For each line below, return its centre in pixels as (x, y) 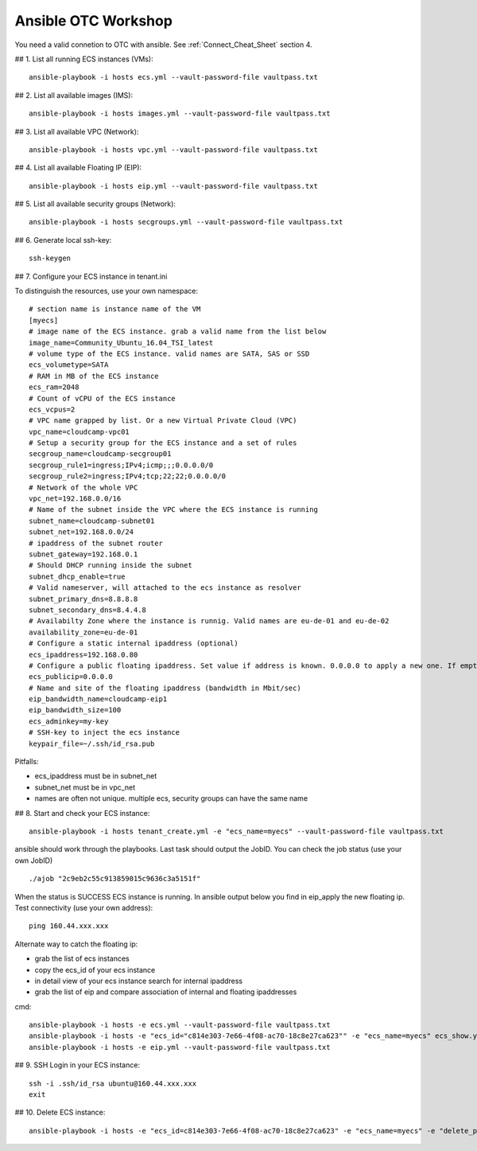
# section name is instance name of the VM (115, 309)
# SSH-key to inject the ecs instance (105, 733)
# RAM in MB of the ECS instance (94, 376)
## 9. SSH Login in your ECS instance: (78, 1065)
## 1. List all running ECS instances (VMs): (84, 59)
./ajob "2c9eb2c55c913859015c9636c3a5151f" (115, 879)
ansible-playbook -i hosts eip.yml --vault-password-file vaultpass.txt (173, 186)
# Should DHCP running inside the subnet (111, 566)
